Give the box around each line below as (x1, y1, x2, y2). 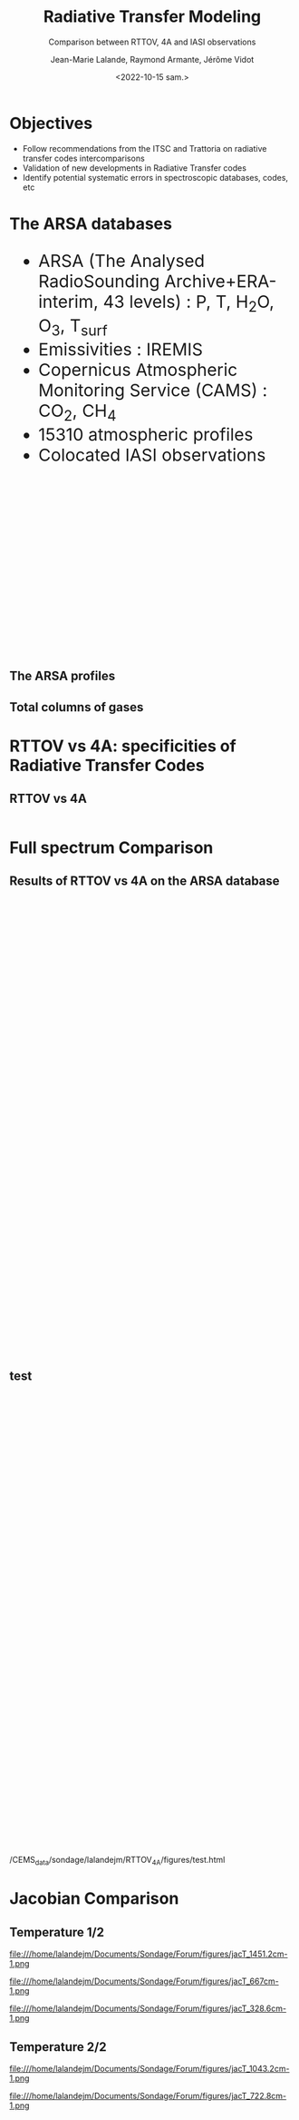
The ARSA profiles (9, 669, 116, 684)
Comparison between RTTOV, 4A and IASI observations (48, 36, 256, 47)
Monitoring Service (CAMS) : (38, 379, 268, 401)
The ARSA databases (9, 213, 172, 233)
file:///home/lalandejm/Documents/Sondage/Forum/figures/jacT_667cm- (9, 1976, 279, 1986)
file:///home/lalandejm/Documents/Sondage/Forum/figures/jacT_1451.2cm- (9, 1948, 288, 1959)
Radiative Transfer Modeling (43, 6, 262, 27)
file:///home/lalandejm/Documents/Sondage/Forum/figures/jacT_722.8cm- (9, 2091, 287, 2102)
